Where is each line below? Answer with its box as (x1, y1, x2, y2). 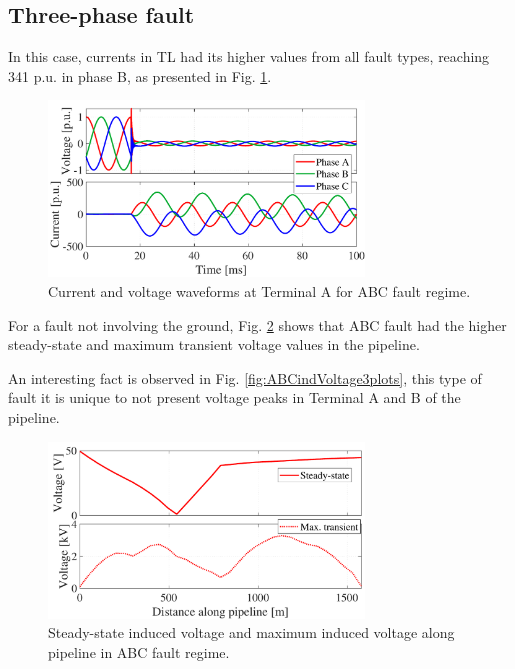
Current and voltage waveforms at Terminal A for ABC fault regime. (48, 281, 471, 301)
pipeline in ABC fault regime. (48, 641, 230, 662)
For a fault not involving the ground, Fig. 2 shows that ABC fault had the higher (8, 314, 507, 335)
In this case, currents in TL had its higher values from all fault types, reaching (8, 46, 490, 67)
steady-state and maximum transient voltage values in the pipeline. (8, 334, 420, 355)
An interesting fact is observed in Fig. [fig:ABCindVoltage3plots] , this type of (8, 367, 482, 388)
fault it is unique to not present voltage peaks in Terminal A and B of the (8, 387, 461, 408)
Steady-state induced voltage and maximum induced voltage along (48, 622, 455, 643)
